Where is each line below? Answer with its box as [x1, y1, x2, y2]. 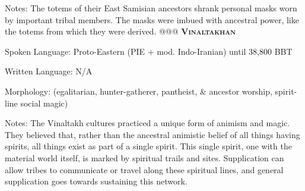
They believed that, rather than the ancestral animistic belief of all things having [5, 128, 300, 140]
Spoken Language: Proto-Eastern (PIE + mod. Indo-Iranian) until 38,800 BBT [5, 45, 293, 57]
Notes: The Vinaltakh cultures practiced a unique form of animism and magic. [5, 117, 290, 129]
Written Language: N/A [5, 65, 93, 77]
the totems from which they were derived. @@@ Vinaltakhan [5, 25, 236, 37]
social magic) [20, 96, 68, 109]
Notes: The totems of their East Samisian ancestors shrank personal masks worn [5, 2, 297, 14]
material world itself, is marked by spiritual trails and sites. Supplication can [5, 151, 284, 164]
